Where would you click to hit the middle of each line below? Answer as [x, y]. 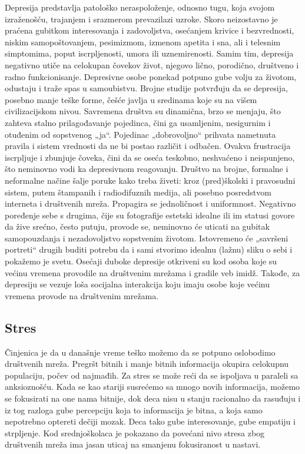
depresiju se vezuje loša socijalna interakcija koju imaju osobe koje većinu [137, 284]
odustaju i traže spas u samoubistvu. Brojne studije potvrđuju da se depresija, [146, 88]
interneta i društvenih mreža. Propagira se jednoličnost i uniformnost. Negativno [150, 203]
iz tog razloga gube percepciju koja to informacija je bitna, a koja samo [134, 410]
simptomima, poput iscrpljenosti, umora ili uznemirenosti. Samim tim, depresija [149, 53]
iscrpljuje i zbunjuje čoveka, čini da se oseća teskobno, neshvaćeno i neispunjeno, [150, 157]
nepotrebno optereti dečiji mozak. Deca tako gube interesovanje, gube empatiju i [150, 421]
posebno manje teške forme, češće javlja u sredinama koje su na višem [131, 99]
